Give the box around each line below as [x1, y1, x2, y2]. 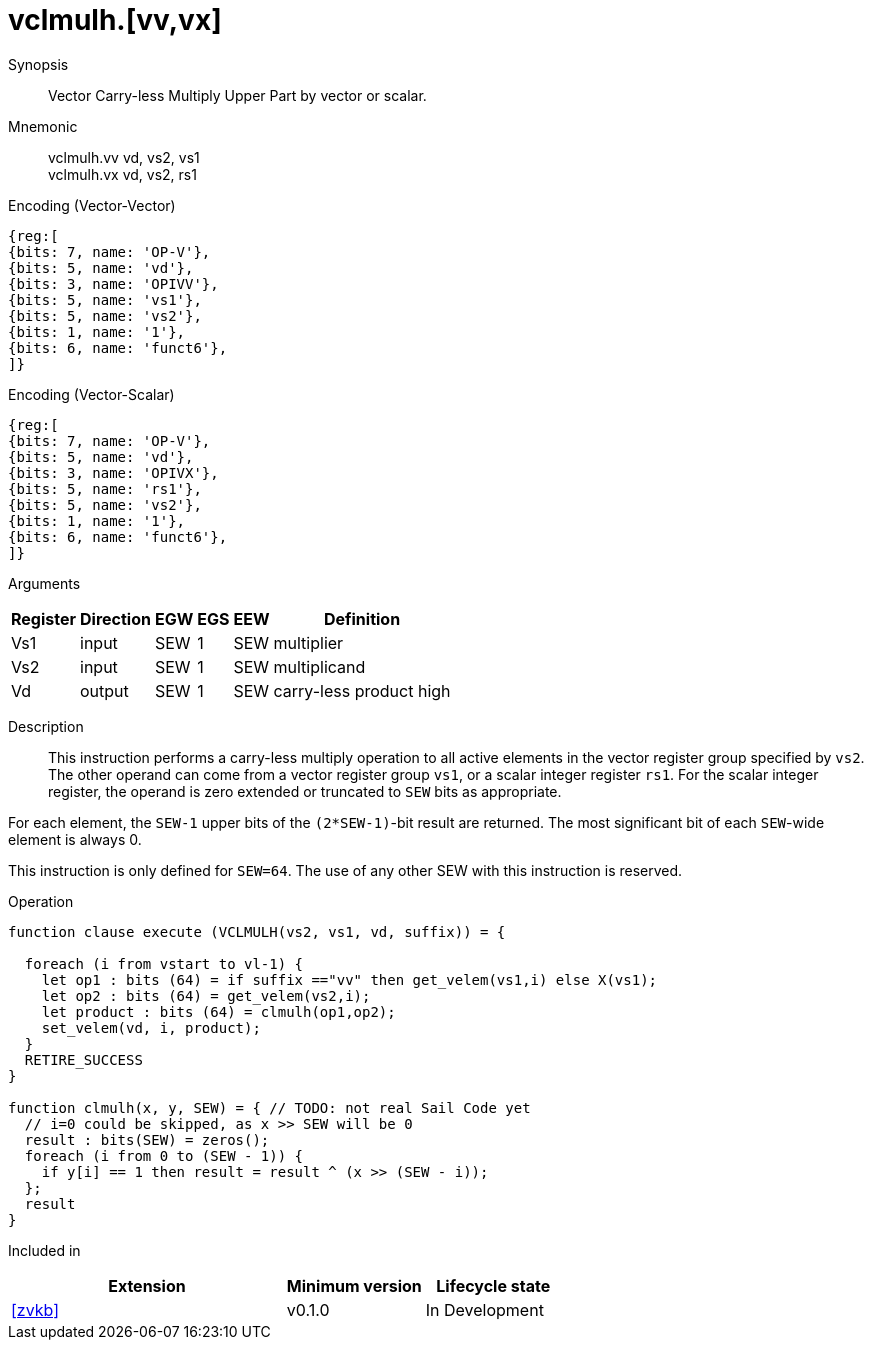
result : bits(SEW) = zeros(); [24, 1131, 270, 1148]
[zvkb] [11, 1299, 59, 1320]
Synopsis [8, 55, 69, 73]
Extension [108, 1275, 186, 1296]
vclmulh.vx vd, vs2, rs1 [48, 165, 197, 183]
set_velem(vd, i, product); [41, 1019, 261, 1036]
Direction [80, 608, 151, 629]
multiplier [273, 632, 344, 653]
